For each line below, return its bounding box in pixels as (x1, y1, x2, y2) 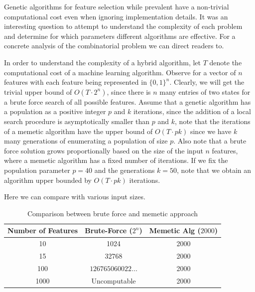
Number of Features (7, 225, 78, 236)
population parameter (4, 164, 70, 175)
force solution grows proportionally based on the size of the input (4, 145, 203, 155)
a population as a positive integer (4, 106, 106, 117)
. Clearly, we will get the (169, 77, 245, 87)
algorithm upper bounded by (4, 174, 92, 185)
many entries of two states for (159, 86, 251, 97)
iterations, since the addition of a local (133, 106, 251, 117)
